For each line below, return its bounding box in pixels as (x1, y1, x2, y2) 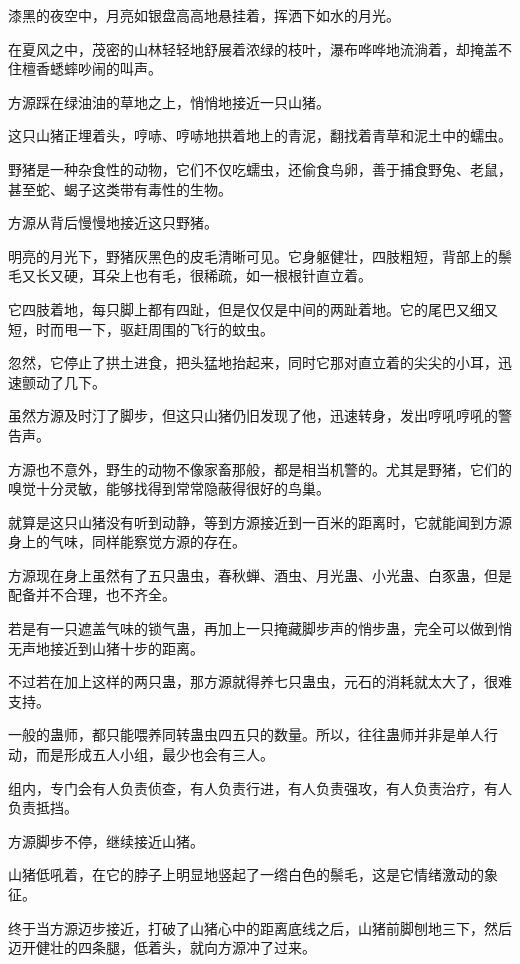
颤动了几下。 (21, 371, 106, 392)
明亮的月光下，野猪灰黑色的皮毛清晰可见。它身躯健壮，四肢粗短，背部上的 (8, 245, 498, 266)
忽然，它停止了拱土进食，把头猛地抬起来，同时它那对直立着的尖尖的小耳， (8, 352, 498, 373)
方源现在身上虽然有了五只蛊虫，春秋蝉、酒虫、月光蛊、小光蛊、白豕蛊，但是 (8, 564, 512, 585)
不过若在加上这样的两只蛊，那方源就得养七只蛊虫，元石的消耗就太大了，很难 (8, 671, 512, 692)
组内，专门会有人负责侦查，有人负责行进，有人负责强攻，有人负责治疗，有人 (8, 777, 512, 798)
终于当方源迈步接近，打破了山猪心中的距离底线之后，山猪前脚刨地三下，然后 (8, 917, 512, 938)
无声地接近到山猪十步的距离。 (8, 637, 204, 658)
